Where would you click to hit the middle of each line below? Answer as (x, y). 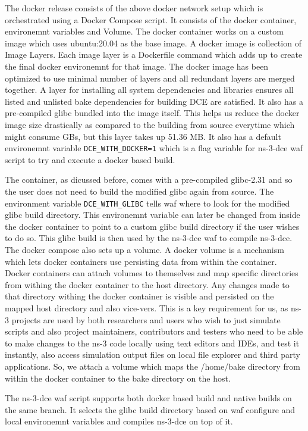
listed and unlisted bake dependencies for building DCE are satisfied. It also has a (154, 101)
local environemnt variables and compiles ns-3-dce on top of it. (119, 421)
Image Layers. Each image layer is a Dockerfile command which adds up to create (154, 54)
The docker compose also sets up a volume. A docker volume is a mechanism (144, 249)
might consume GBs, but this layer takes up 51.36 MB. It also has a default (143, 136)
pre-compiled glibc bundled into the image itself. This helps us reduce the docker (152, 113)
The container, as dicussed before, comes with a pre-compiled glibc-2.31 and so (149, 179)
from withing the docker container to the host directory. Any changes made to (147, 284)
